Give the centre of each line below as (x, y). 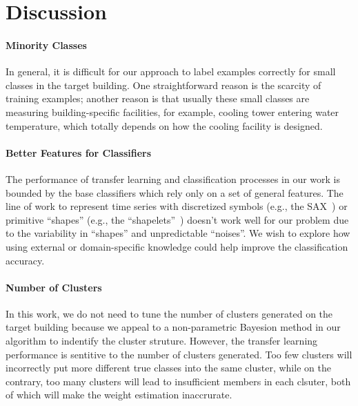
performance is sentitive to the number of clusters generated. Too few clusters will (179, 354)
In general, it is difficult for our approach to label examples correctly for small (171, 71)
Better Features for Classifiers (79, 152)
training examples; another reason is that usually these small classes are (158, 98)
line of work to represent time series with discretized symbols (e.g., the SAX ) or (177, 206)
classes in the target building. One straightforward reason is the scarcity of (163, 85)
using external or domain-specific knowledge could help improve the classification (177, 246)
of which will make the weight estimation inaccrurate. (119, 395)
